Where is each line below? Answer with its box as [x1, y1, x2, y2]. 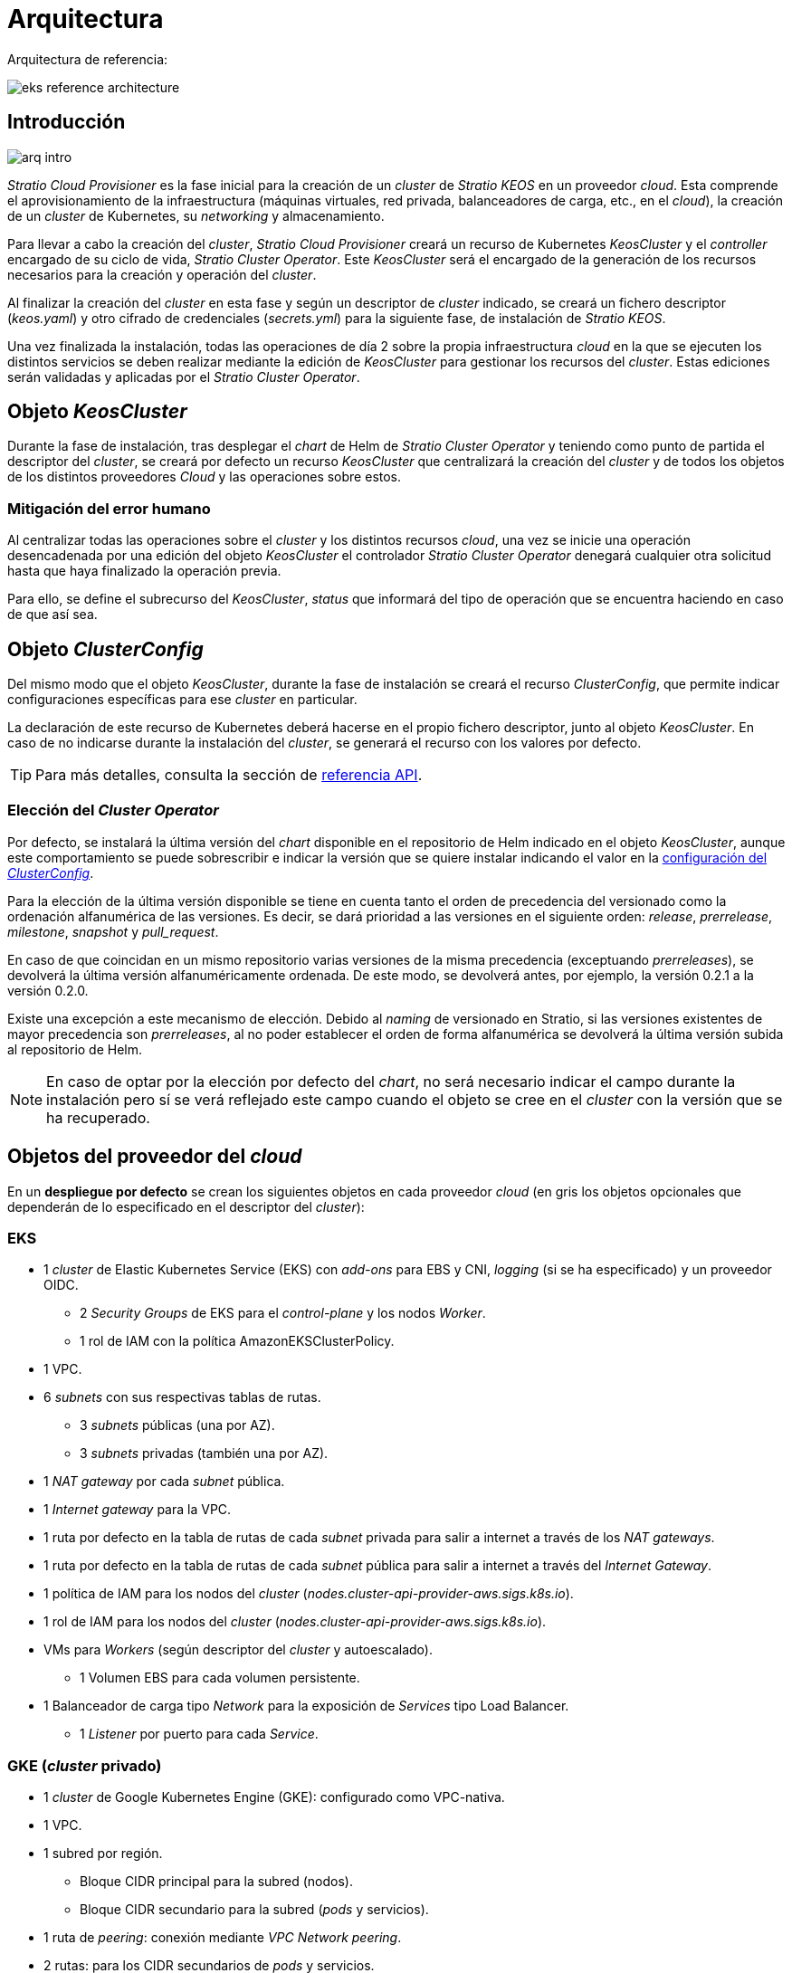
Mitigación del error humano [7, 499, 211, 518]
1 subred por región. [43, 1845, 163, 1862]
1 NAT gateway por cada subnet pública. [43, 1473, 285, 1490]
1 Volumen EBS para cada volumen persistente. [80, 1670, 360, 1686]
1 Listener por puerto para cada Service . [80, 1726, 319, 1742]
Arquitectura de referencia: [7, 51, 168, 67]
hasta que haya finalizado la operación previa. [7, 563, 281, 579]
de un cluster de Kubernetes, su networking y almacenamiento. [7, 207, 385, 224]
